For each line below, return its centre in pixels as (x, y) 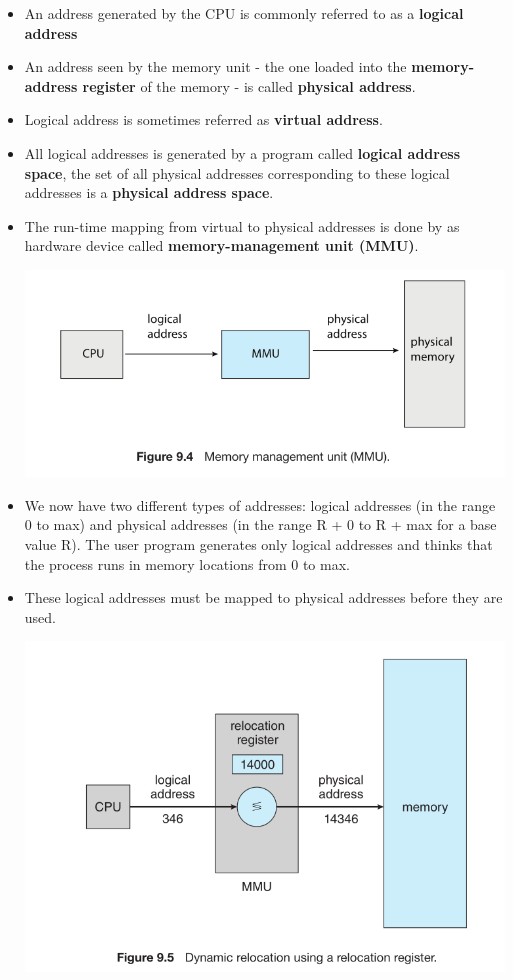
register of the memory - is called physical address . (249, 85)
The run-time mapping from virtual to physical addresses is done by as (242, 225)
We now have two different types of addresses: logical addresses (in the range (260, 504)
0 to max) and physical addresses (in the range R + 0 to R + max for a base (260, 524)
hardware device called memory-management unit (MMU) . (221, 245)
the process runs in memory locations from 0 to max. (187, 563)
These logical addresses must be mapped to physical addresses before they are (263, 597)
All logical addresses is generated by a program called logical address (242, 152)
